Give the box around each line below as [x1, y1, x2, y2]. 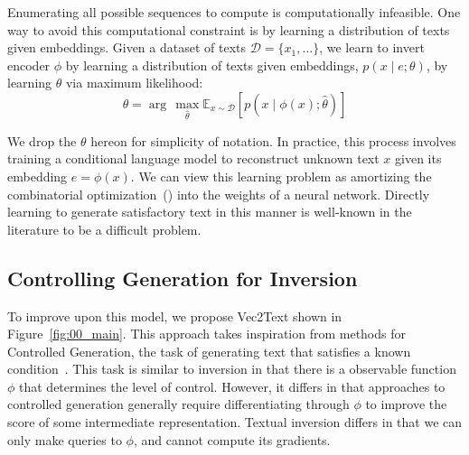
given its [395, 149, 442, 168]
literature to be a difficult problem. [7, 219, 202, 238]
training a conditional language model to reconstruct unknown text [7, 149, 380, 168]
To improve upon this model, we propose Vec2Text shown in [7, 306, 342, 325]
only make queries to [7, 430, 122, 449]
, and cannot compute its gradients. [133, 430, 331, 449]
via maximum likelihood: [65, 73, 203, 92]
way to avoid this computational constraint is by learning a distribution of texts [7, 20, 450, 39]
